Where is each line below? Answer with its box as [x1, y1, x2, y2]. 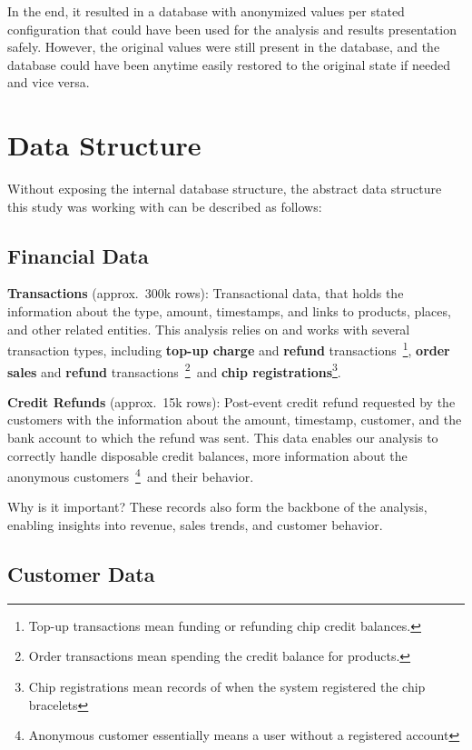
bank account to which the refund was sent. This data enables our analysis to [7, 427, 438, 446]
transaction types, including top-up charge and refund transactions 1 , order [7, 338, 450, 359]
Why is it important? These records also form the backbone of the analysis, [7, 497, 428, 516]
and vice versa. [7, 73, 90, 92]
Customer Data [7, 559, 155, 587]
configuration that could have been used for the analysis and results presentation [7, 19, 457, 38]
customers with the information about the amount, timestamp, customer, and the [7, 410, 462, 429]
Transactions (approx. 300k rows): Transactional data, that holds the [7, 284, 404, 303]
